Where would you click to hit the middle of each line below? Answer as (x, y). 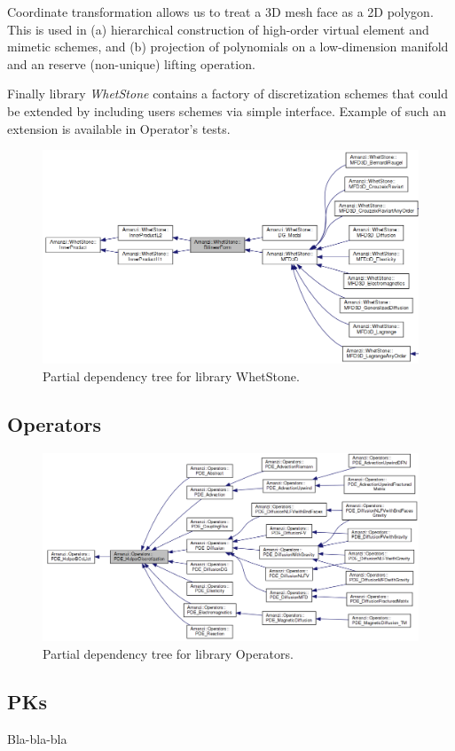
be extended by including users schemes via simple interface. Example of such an (227, 110)
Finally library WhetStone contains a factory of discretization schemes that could (228, 94)
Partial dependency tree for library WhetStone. (171, 376)
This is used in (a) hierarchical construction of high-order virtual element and (218, 29)
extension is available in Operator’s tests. (119, 128)
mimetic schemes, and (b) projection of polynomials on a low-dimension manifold (228, 47)
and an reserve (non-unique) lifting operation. (131, 63)
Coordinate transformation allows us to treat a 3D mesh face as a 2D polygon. (220, 12)
